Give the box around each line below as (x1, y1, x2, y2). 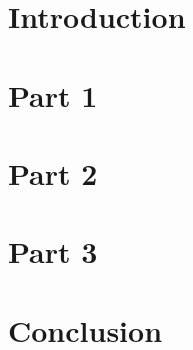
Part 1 (8, 74, 98, 115)
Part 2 (8, 152, 98, 193)
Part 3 (8, 231, 98, 272)
